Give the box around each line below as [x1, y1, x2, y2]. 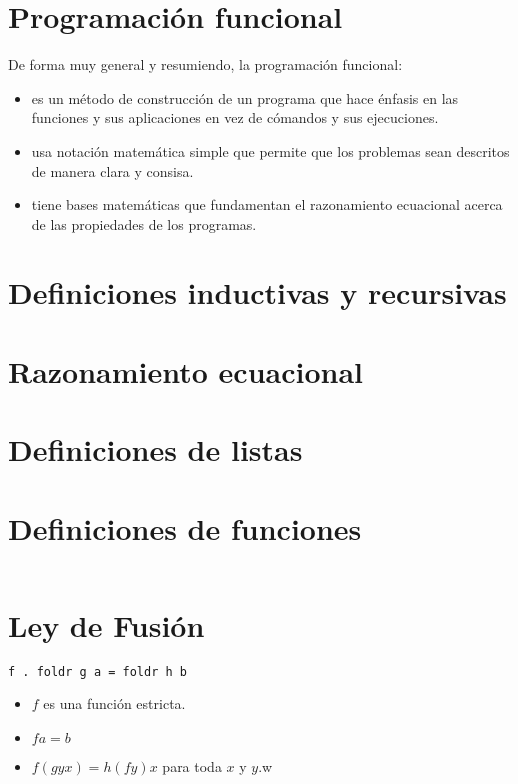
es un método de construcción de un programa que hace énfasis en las [31, 87, 459, 108]
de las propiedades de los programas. [31, 213, 257, 234]
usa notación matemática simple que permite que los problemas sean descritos [31, 140, 510, 161]
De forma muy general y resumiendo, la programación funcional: [8, 54, 403, 75]
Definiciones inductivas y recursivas [8, 272, 507, 313]
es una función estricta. [43, 693, 186, 714]
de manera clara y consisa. [31, 160, 194, 181]
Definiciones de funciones [8, 507, 362, 548]
